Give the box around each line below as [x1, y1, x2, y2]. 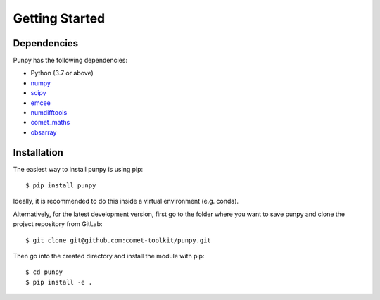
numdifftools [30, 108, 68, 117]
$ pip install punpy [25, 182, 96, 189]
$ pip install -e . [25, 278, 93, 286]
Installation [13, 146, 63, 158]
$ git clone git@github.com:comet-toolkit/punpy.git [25, 236, 211, 244]
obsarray [30, 127, 57, 137]
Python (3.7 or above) [30, 69, 94, 77]
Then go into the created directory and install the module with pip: [13, 252, 205, 261]
